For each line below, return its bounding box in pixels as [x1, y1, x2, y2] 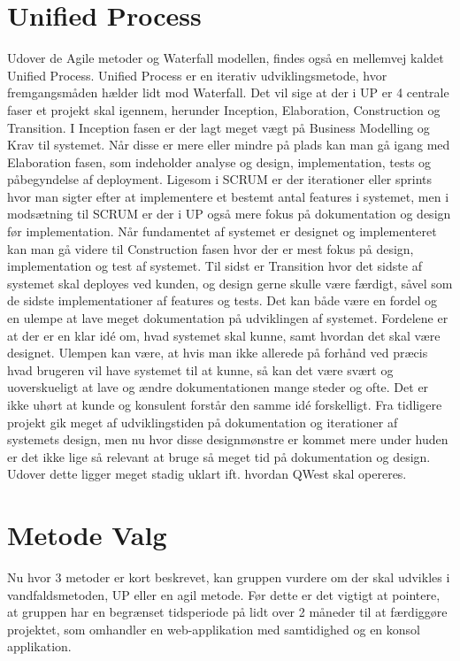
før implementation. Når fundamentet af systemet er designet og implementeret [7, 222, 437, 241]
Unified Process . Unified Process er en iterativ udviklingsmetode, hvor [7, 65, 387, 84]
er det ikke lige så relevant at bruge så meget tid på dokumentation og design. [7, 447, 431, 465]
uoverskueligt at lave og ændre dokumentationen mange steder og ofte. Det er [7, 378, 429, 396]
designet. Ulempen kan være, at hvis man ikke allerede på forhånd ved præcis [7, 343, 428, 362]
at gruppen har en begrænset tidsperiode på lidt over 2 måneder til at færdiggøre [7, 603, 448, 621]
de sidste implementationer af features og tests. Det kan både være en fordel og [7, 291, 438, 310]
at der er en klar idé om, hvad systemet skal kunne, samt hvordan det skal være [7, 326, 441, 344]
